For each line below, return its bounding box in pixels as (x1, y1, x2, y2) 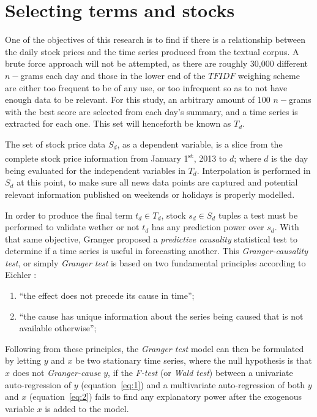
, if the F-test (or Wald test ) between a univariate (108, 366, 293, 379)
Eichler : (5, 268, 37, 281)
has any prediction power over (151, 220, 264, 233)
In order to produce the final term (5, 208, 133, 221)
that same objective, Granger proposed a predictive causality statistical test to (5, 232, 298, 245)
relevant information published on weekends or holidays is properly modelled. (5, 187, 295, 200)
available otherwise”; (19, 321, 97, 334)
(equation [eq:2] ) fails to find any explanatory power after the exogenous (29, 390, 302, 403)
